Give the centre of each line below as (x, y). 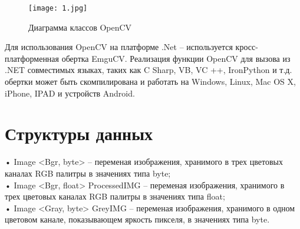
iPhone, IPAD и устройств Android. (70, 93)
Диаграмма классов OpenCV (80, 27)
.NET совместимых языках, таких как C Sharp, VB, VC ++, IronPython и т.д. (149, 70)
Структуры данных (79, 133)
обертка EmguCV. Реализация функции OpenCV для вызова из (176, 58)
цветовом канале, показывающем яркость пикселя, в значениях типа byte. (137, 219)
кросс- (247, 47)
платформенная (32, 58)
